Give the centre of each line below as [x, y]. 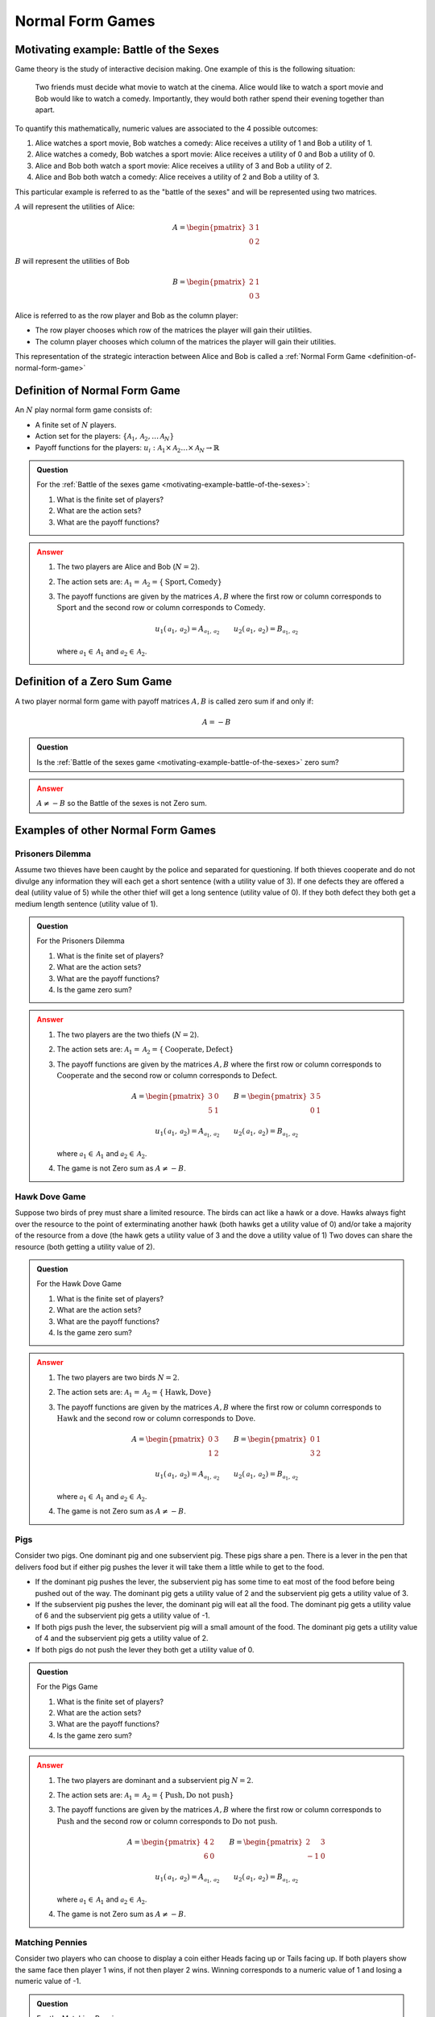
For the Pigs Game [67, 1687]
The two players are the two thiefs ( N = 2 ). [128, 1034]
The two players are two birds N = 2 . [118, 1377]
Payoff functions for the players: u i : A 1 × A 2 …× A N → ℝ [127, 448]
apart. [45, 110]
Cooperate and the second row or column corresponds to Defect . [167, 1075]
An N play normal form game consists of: [83, 410]
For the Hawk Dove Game [79, 1284]
